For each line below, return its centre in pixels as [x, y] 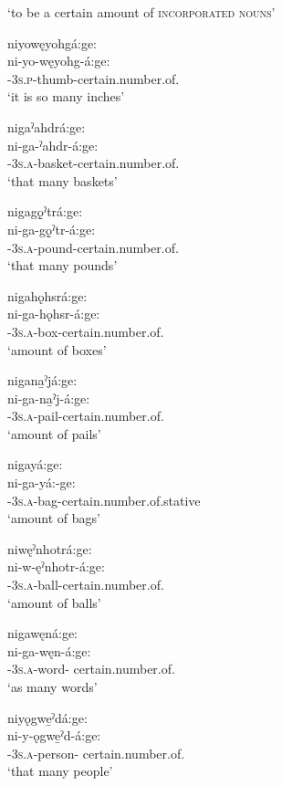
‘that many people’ [60, 771]
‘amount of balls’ [54, 602]
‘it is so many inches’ [66, 96]
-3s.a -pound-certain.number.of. [93, 247]
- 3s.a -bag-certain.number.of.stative [104, 500]
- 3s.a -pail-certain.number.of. [86, 416]
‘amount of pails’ [54, 433]
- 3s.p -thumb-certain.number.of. [94, 78]
